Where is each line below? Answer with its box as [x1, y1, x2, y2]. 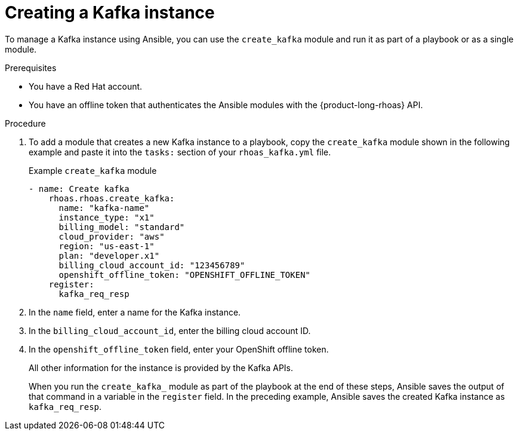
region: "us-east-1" [58, 241, 155, 251]
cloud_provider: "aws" [58, 231, 165, 241]
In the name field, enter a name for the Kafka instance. [29, 307, 241, 317]
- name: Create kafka [29, 183, 129, 194]
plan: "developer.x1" [58, 250, 160, 261]
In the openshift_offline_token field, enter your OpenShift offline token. [29, 344, 329, 354]
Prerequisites [5, 62, 57, 73]
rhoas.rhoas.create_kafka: [48, 193, 175, 203]
